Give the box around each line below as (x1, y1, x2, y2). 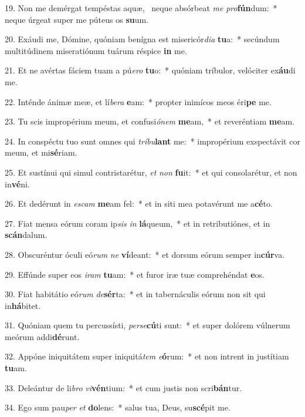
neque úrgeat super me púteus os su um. (5, 13, 149, 25)
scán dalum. (5, 228, 48, 241)
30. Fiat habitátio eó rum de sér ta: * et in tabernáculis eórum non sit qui (5, 288, 266, 300)
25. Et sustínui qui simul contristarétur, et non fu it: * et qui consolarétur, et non (5, 166, 297, 178)
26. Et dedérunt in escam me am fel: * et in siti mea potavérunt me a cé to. (5, 197, 273, 210)
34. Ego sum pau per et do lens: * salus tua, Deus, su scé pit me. (5, 401, 231, 413)
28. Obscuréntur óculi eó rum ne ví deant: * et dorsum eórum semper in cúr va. (5, 248, 285, 260)
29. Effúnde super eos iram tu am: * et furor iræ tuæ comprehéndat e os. (5, 268, 265, 280)
